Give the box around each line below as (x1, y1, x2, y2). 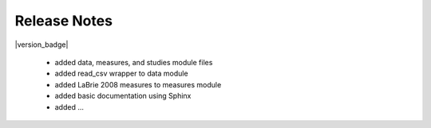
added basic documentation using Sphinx (54, 91, 192, 101)
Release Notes (14, 12, 113, 29)
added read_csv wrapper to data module (54, 68, 188, 79)
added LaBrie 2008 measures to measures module (54, 80, 222, 89)
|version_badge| (14, 40, 69, 49)
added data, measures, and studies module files (54, 57, 213, 67)
